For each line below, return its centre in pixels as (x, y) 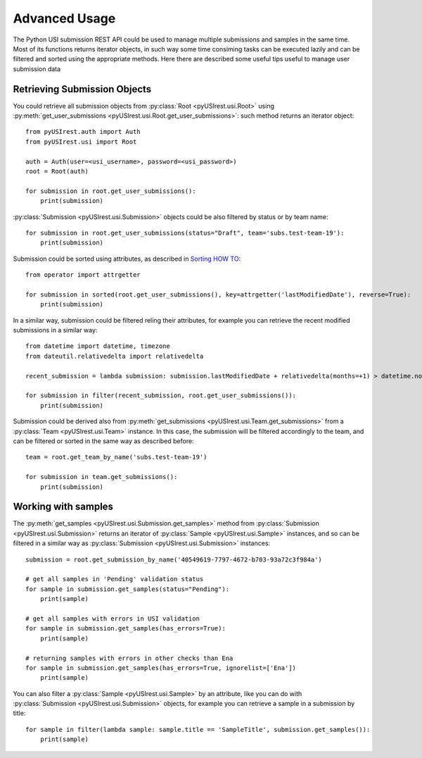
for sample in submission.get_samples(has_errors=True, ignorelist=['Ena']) (161, 668)
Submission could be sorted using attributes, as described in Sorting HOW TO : (127, 259)
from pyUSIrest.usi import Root (81, 142)
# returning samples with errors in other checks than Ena (129, 658)
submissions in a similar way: (55, 330)
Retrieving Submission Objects (82, 89)
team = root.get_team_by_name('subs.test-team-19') (116, 457)
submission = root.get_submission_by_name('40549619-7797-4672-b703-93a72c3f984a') (174, 559)
